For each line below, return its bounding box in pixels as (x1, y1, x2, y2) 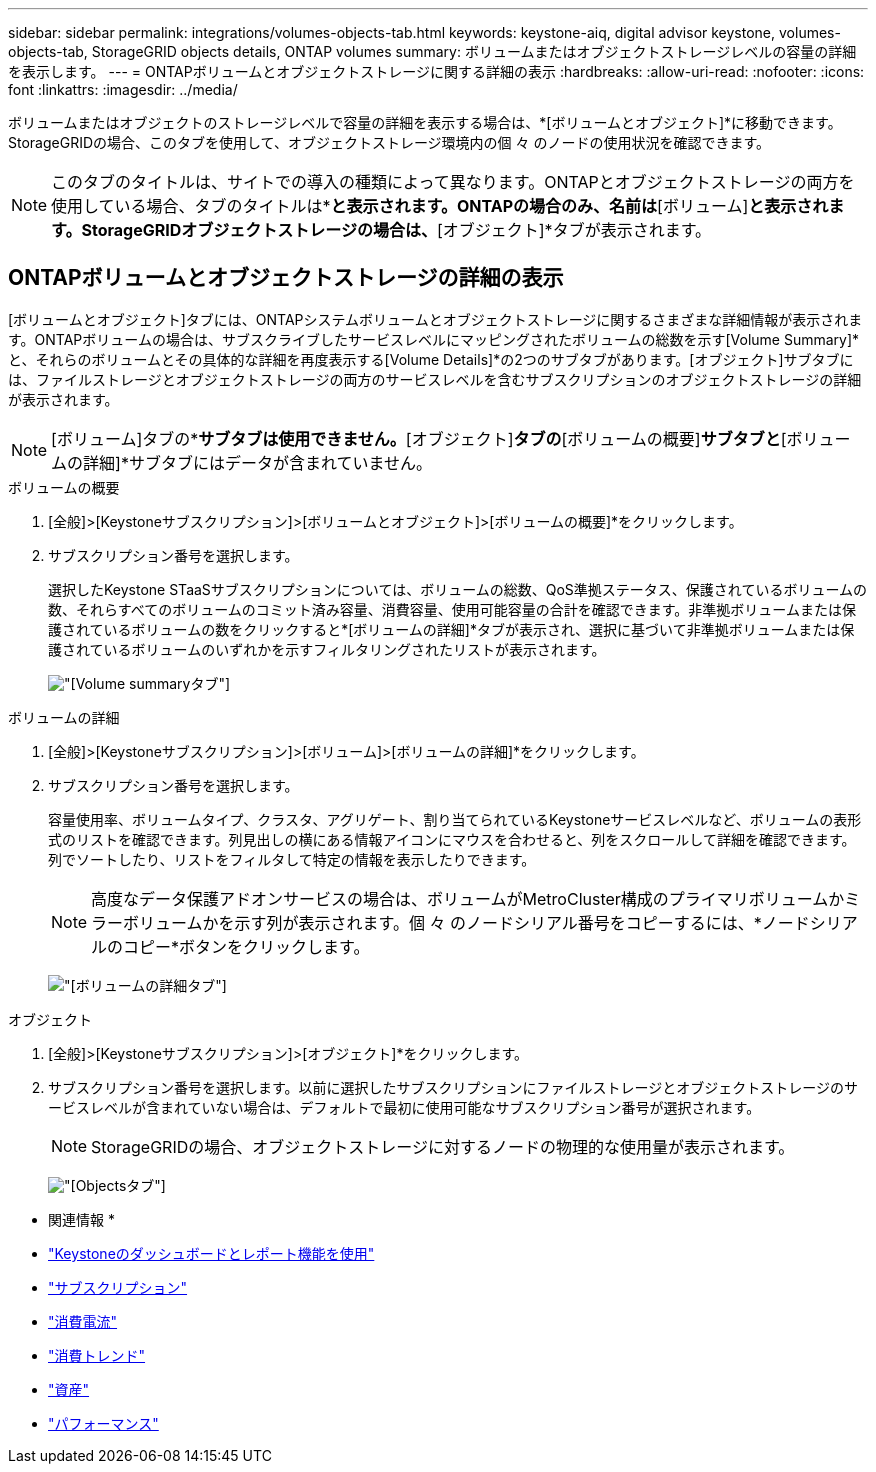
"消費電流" (48, 1312, 118, 1330)
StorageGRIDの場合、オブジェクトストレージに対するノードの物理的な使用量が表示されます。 (91, 1136, 795, 1157)
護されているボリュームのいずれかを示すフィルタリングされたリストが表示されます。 (48, 640, 606, 658)
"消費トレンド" (48, 1346, 146, 1364)
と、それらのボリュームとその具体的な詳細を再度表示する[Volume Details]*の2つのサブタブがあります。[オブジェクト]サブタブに (8, 350, 854, 368)
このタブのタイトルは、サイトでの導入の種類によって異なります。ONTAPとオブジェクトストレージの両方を (51, 172, 855, 192)
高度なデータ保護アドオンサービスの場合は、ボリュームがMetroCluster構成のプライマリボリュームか (91, 888, 845, 909)
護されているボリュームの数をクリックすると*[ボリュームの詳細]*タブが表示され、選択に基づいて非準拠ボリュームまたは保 (48, 620, 855, 638)
